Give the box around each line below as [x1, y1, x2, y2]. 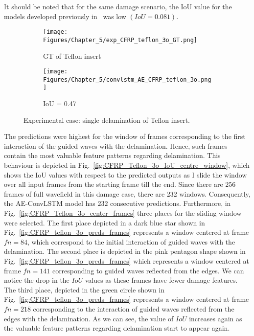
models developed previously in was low [4, 11, 126, 21]
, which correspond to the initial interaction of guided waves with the [27, 236, 235, 246]
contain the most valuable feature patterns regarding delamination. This [4, 150, 221, 160]
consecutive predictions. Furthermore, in [110, 198, 231, 208]
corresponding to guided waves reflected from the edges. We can [52, 265, 244, 275]
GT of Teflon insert [43, 50, 101, 61]
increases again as [189, 313, 242, 323]
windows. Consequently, [179, 188, 251, 199]
